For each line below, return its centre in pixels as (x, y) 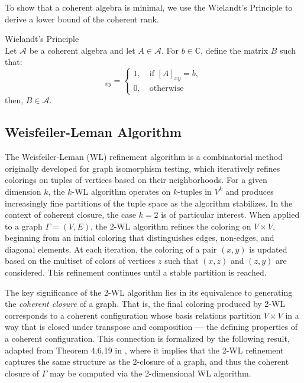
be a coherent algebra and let (82, 50)
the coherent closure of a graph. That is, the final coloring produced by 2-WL (145, 304)
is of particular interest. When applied (230, 215)
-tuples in (195, 191)
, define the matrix (235, 50)
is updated (268, 249)
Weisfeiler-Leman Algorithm (93, 132)
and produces (250, 191)
